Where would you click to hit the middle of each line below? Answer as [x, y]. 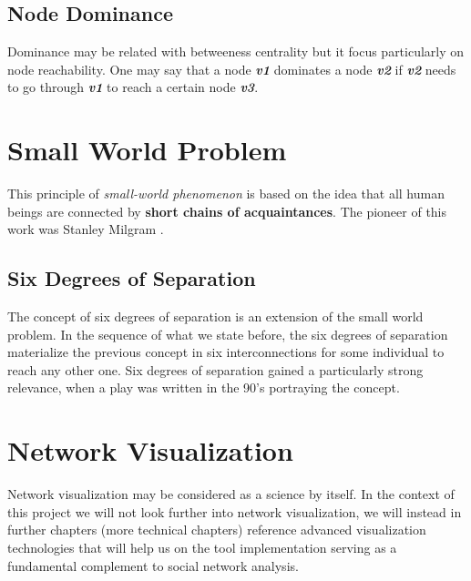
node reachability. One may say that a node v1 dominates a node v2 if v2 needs [232, 69]
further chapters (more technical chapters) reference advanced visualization [217, 530]
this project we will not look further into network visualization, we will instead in [235, 511]
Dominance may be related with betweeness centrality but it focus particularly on [236, 51]
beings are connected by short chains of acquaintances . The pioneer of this [227, 211]
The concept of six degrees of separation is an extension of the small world [215, 316]
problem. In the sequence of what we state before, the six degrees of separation [228, 334]
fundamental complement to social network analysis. [153, 565]
